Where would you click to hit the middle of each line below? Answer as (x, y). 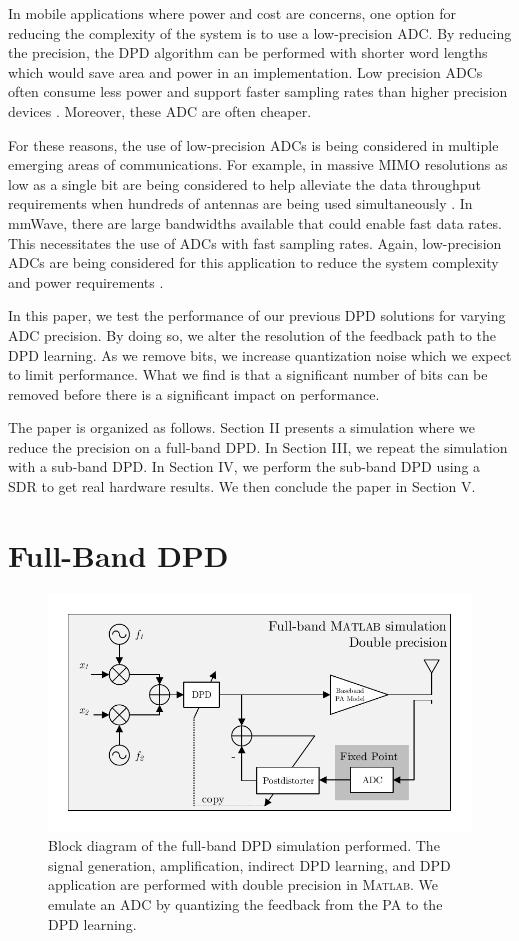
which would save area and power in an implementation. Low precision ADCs (245, 71)
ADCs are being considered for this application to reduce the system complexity (253, 262)
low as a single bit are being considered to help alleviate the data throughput (244, 183)
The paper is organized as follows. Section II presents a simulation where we (241, 427)
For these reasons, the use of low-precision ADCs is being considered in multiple (253, 144)
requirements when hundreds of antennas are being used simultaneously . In (240, 203)
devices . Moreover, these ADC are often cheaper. (160, 110)
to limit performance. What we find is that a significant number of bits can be (248, 374)
